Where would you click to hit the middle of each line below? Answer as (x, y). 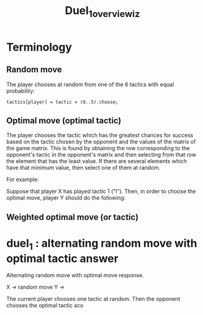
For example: (23, 179)
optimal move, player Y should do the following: (66, 198)
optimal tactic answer (62, 259)
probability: (21, 91)
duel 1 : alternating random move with (102, 244)
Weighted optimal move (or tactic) (73, 217)
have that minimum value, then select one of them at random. (83, 168)
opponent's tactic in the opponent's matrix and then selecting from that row (101, 155)
